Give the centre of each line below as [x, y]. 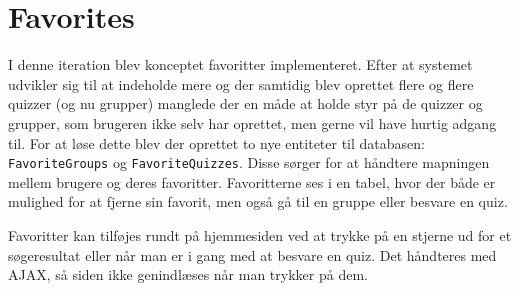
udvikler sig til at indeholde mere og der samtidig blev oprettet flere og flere [241, 83]
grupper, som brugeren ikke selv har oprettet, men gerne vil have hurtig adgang [252, 122]
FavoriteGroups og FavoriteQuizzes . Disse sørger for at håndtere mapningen [249, 162]
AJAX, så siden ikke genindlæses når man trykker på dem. [188, 274]
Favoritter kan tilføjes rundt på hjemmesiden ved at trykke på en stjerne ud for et [260, 234]
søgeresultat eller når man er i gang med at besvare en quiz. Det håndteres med [252, 254]
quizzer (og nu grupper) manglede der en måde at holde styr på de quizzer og [245, 103]
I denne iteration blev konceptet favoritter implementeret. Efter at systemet [240, 64]
